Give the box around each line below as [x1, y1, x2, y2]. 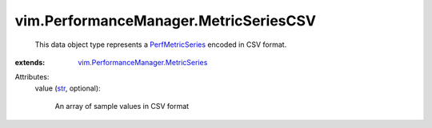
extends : [14, 57, 46, 67]
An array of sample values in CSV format [54, 102, 190, 111]
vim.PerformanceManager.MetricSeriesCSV [14, 12, 316, 29]
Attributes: [14, 72, 50, 82]
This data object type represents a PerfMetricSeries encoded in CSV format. [34, 40, 287, 49]
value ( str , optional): [34, 83, 101, 93]
